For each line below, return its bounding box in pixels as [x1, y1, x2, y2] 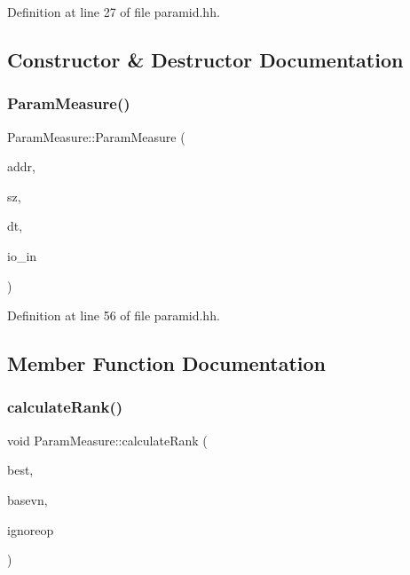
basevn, [7, 490, 48, 508]
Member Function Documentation [7, 350, 327, 377]
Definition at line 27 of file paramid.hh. [7, 3, 220, 20]
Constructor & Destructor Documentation [7, 45, 404, 73]
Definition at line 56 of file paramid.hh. [7, 306, 220, 325]
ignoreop [7, 520, 54, 539]
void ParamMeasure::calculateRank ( [7, 430, 208, 449]
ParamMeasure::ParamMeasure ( [7, 127, 185, 146]
